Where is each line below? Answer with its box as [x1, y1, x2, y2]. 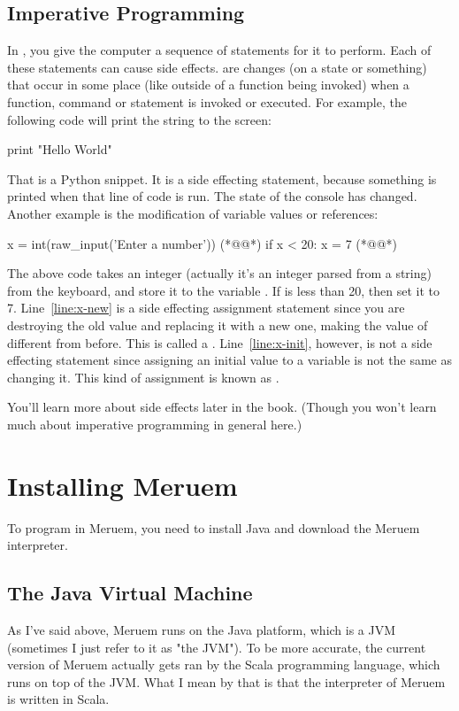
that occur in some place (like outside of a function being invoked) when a [7, 75, 409, 94]
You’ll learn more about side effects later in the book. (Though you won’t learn [7, 398, 437, 416]
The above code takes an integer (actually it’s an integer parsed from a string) [7, 264, 432, 282]
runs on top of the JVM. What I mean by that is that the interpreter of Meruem [7, 672, 446, 691]
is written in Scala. [7, 690, 110, 708]
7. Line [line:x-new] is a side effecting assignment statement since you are [7, 298, 405, 317]
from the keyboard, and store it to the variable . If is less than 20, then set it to [7, 281, 440, 299]
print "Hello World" [7, 140, 112, 158]
